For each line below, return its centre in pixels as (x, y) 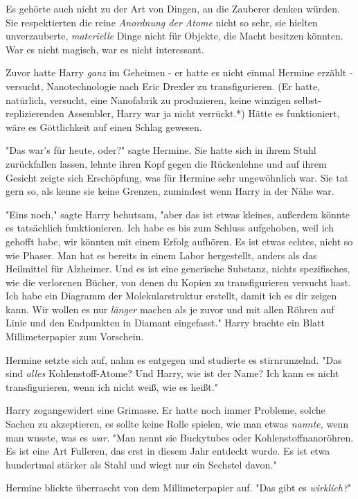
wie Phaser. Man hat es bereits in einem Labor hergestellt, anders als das (161, 255)
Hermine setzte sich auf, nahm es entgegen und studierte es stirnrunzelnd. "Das (174, 359)
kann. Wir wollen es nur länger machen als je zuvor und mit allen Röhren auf (170, 309)
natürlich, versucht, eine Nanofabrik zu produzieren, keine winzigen (149, 99)
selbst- (307, 99)
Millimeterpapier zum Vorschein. (75, 336)
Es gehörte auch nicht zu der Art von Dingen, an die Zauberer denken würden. (173, 8)
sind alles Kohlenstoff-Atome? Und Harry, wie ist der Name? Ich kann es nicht (172, 373)
